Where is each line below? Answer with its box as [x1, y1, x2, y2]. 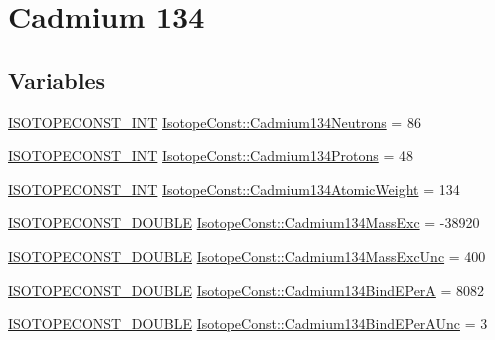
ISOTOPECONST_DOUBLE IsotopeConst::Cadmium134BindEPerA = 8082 [8, 279, 485, 300]
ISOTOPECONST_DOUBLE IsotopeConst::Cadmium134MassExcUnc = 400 [8, 245, 486, 266]
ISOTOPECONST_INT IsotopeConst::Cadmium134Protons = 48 [8, 145, 413, 166]
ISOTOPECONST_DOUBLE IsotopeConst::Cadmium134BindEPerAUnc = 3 [8, 313, 488, 334]
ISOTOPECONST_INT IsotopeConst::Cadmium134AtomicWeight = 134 [8, 178, 460, 199]
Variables [8, 64, 106, 95]
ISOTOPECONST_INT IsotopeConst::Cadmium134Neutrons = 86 [8, 111, 421, 132]
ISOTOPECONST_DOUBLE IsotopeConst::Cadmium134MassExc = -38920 [8, 212, 480, 233]
